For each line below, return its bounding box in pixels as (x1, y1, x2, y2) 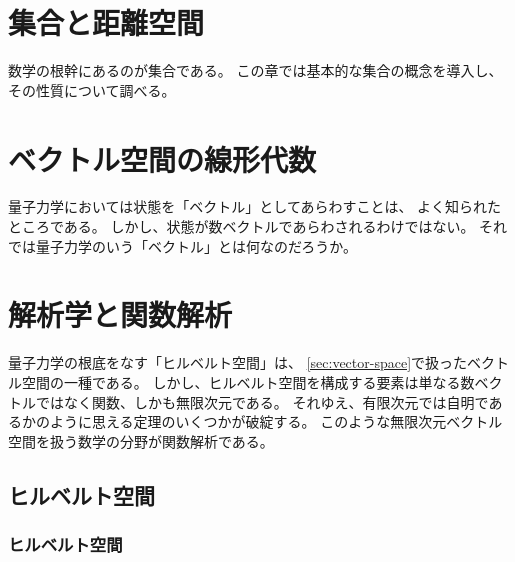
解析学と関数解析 (8, 294, 233, 335)
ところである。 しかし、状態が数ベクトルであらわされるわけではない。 (8, 216, 475, 237)
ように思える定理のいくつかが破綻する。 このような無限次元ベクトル (49, 411, 503, 432)
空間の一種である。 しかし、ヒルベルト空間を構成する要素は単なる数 (21, 371, 475, 392)
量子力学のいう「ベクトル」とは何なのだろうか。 (35, 235, 357, 256)
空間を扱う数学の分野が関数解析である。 (8, 430, 274, 451)
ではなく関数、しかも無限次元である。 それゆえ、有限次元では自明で (35, 391, 489, 412)
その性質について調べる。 (8, 79, 176, 100)
